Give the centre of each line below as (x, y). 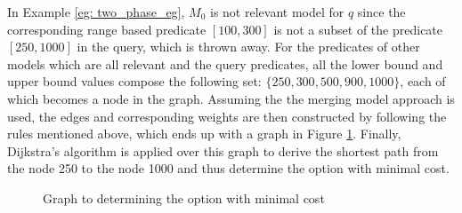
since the (381, 12)
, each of (423, 81)
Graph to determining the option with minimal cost (184, 197)
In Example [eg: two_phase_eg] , (96, 12)
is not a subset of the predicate (358, 29)
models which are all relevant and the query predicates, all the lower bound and (225, 63)
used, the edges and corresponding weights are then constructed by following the (227, 116)
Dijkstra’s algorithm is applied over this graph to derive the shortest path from (223, 150)
